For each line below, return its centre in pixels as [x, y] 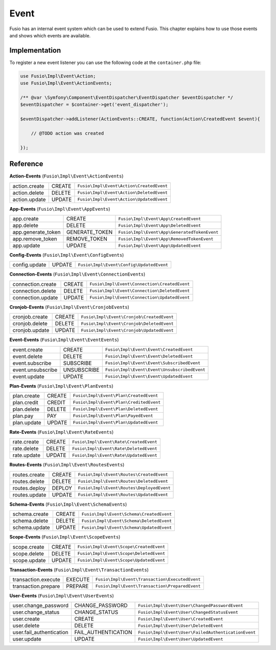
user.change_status [36, 612]
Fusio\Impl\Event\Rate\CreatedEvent [114, 442]
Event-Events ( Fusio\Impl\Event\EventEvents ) [64, 340]
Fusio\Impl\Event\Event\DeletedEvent [149, 356]
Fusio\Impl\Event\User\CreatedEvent [181, 619]
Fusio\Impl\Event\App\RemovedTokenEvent [166, 239]
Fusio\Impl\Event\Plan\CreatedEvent [116, 396]
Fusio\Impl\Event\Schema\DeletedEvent [127, 521]
